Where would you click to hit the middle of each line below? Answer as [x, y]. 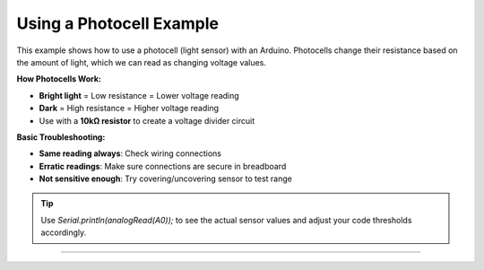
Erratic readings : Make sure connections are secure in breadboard [163, 166]
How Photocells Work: [59, 79]
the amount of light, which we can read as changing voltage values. [141, 62]
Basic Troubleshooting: [61, 137]
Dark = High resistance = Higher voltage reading [129, 109]
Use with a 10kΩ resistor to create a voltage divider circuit [147, 120]
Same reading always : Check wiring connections [130, 153]
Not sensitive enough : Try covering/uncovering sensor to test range [166, 179]
